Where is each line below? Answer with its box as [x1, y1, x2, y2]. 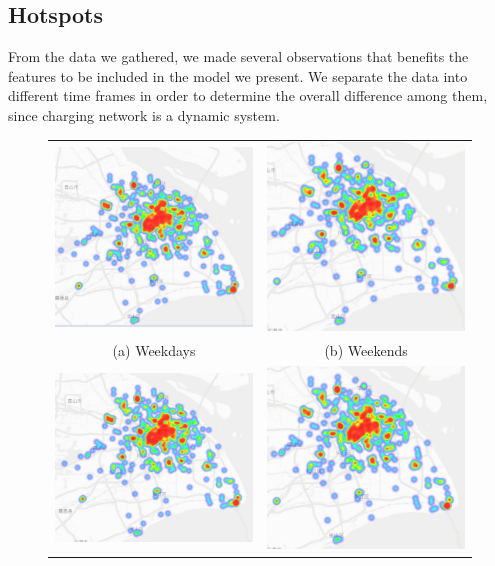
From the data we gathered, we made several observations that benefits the [8, 46, 469, 67]
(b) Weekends [324, 340, 408, 361]
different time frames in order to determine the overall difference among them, [8, 85, 488, 106]
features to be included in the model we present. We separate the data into [8, 65, 468, 86]
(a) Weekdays [112, 340, 196, 361]
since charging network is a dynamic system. [8, 104, 280, 125]
